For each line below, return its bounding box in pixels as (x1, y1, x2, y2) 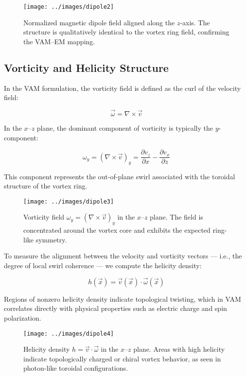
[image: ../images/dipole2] (23, 3, 114, 10)
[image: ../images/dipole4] (23, 330, 114, 337)
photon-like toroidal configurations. (23, 363, 128, 373)
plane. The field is (150, 212, 203, 222)
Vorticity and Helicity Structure (4, 60, 169, 75)
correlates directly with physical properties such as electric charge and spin (4, 303, 227, 313)
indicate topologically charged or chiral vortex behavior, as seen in (23, 353, 221, 363)
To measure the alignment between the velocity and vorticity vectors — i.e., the (4, 251, 242, 261)
